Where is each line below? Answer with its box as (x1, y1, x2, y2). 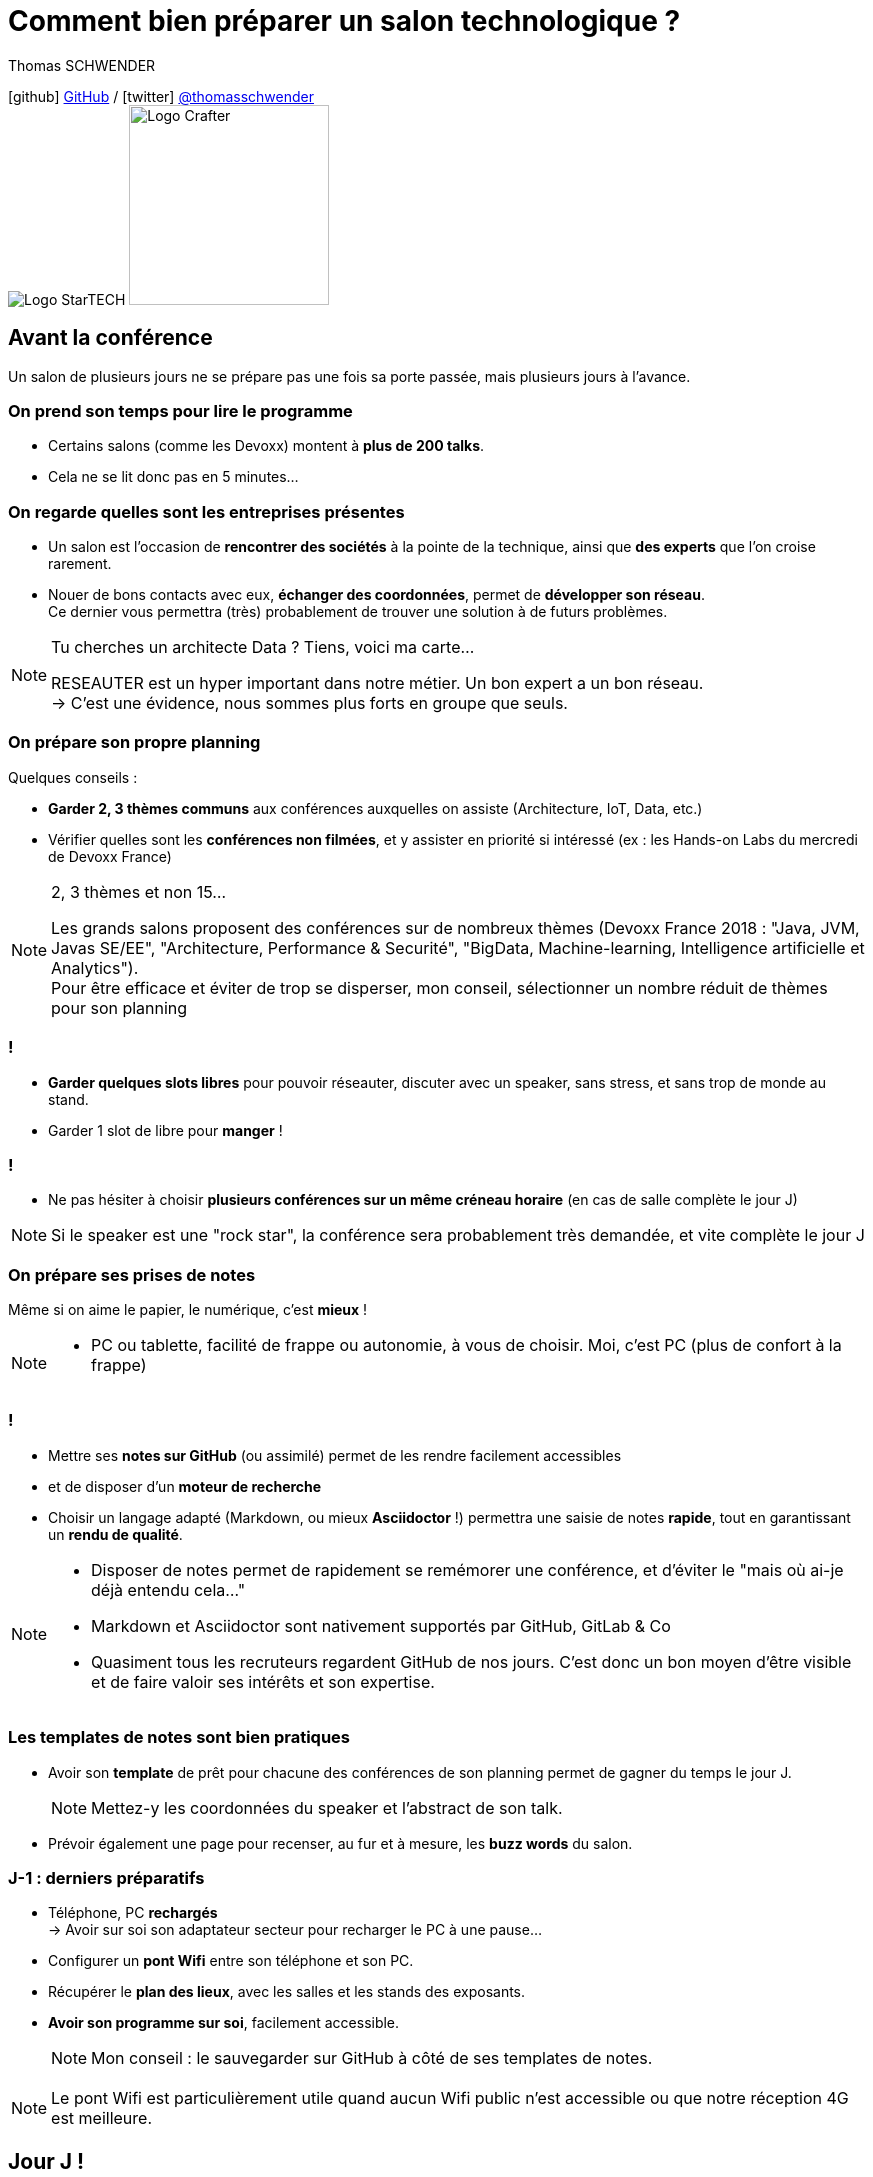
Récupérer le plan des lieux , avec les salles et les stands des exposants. (48, 1983, 526, 2001)
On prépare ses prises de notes (8, 1264, 256, 1285)
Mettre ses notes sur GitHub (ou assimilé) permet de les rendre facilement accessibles (48, 1446, 622, 1464)
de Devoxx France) (48, 847, 172, 865)
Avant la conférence (8, 325, 213, 351)
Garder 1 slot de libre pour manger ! (48, 1121, 283, 1139)
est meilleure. (51, 2108, 153, 2129)
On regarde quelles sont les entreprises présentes (8, 501, 405, 522)
